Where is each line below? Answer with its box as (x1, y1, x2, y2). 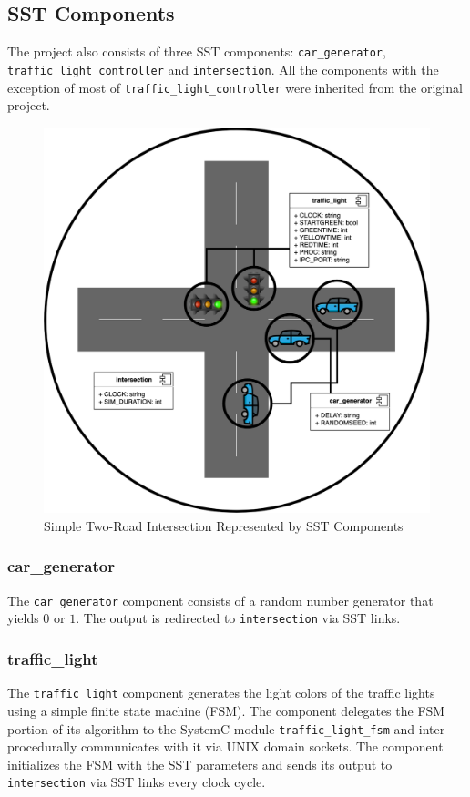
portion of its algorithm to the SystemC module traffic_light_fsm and (7, 719, 415, 738)
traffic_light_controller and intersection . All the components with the (7, 59, 439, 78)
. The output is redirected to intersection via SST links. (76, 608, 401, 628)
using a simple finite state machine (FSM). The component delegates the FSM (7, 700, 445, 720)
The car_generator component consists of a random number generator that (7, 590, 434, 609)
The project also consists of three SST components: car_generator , (7, 42, 386, 61)
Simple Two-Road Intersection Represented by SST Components (44, 516, 404, 535)
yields (7, 608, 39, 628)
